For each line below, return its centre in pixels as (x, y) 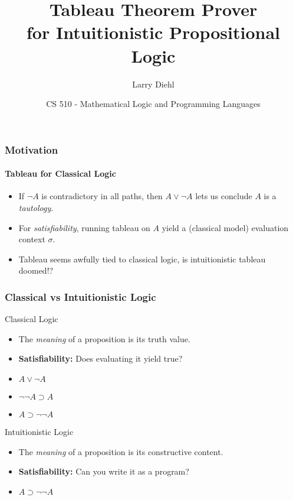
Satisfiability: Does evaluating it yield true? (101, 358)
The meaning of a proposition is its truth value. (104, 338)
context (32, 239)
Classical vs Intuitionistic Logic (80, 296)
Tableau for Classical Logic (60, 173)
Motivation (32, 149)
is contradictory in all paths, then (102, 196)
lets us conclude (224, 196)
